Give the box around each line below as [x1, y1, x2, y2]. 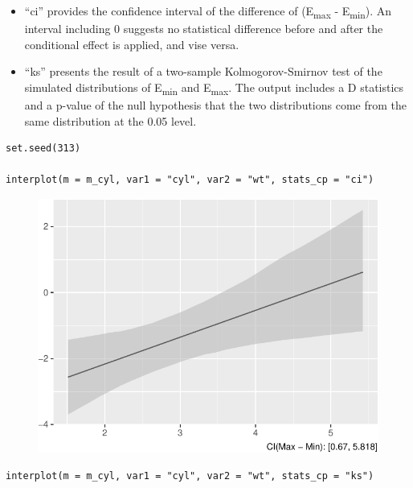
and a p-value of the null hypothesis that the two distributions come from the [24, 97, 407, 114]
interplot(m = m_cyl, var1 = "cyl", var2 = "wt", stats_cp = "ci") [6, 174, 374, 186]
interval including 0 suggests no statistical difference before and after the [24, 20, 383, 37]
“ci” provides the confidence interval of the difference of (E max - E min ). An [24, 2, 392, 21]
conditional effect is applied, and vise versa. [24, 35, 239, 52]
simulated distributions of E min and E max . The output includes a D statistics [24, 78, 404, 97]
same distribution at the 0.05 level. [24, 112, 197, 129]
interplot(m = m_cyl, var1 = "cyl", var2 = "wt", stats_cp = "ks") [6, 470, 374, 482]
